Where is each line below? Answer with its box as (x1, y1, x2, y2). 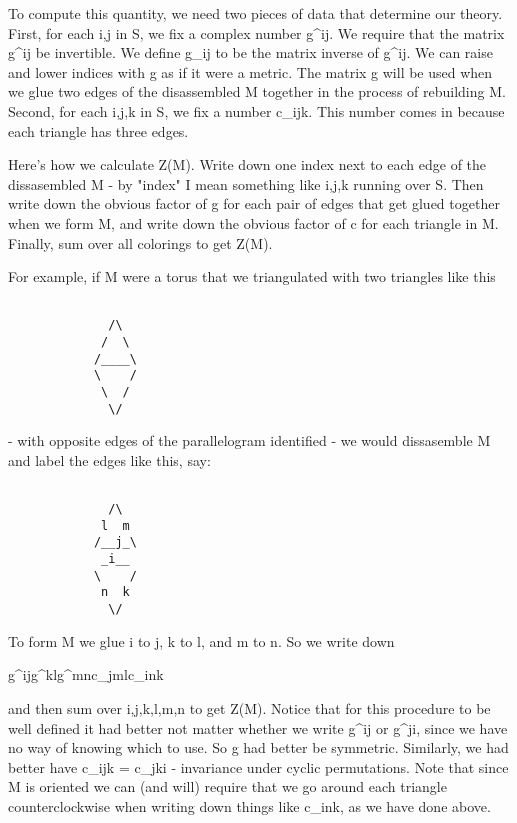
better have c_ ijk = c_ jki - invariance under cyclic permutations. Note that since (8, 756, 509, 777)
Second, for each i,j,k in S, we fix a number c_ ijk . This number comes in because (8, 100, 505, 121)
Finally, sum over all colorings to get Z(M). (8, 232, 273, 253)
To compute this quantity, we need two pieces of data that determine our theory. (8, 3, 503, 23)
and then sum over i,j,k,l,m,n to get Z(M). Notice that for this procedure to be (8, 697, 491, 718)
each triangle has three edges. (8, 120, 189, 141)
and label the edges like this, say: (8, 449, 211, 470)
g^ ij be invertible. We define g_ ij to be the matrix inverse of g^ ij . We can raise (8, 42, 493, 63)
